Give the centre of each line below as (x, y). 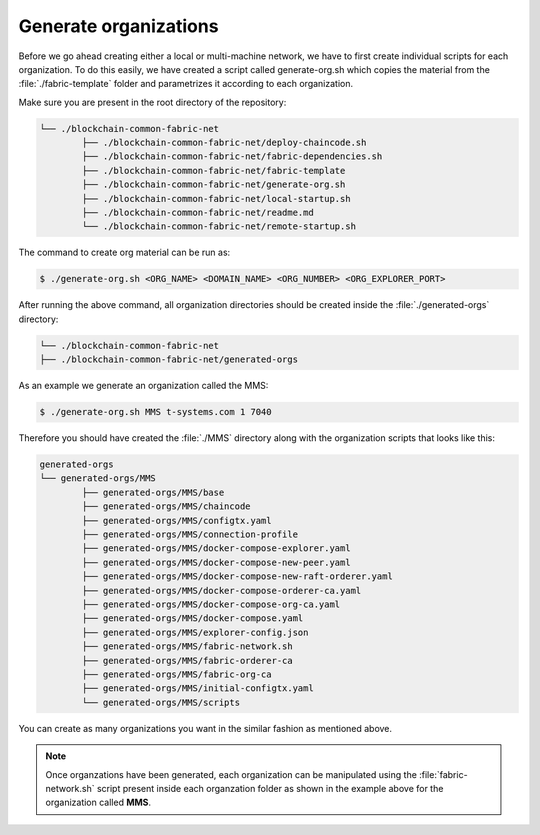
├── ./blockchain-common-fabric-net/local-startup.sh (216, 198)
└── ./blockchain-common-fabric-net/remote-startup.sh (219, 226)
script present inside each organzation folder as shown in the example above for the (270, 788)
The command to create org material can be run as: (124, 252)
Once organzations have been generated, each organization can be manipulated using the (231, 774)
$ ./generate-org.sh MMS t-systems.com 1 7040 (155, 412)
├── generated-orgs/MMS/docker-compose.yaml (192, 618)
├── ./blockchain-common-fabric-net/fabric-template (213, 170)
